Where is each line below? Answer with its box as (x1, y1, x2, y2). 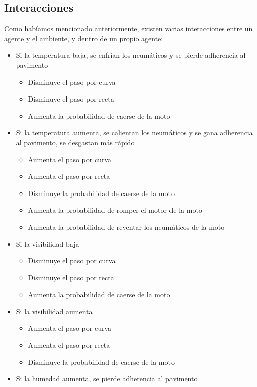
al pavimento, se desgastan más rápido (16, 137, 135, 147)
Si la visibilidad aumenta (16, 306, 93, 316)
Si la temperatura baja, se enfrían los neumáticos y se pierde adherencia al (16, 50, 246, 60)
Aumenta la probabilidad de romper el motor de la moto (28, 205, 202, 215)
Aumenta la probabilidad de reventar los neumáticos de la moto (28, 221, 225, 232)
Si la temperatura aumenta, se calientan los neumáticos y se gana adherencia (16, 127, 253, 138)
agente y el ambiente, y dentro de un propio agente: (4, 33, 163, 43)
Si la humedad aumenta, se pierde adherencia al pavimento (16, 373, 198, 384)
